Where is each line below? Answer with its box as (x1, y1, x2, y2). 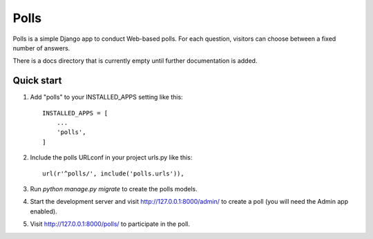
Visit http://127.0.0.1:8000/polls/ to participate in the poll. (30, 220, 190, 228)
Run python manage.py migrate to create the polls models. (30, 184, 198, 193)
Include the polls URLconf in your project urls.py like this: (30, 153, 193, 162)
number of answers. (12, 44, 70, 52)
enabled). (30, 207, 58, 216)
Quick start (12, 75, 62, 86)
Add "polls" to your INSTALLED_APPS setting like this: (30, 93, 183, 102)
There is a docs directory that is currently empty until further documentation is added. (12, 57, 258, 65)
